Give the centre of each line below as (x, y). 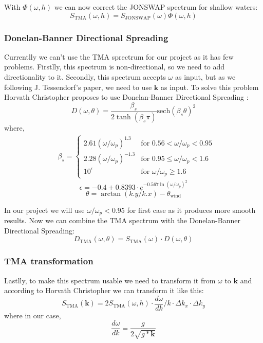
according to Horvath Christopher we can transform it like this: (104, 290)
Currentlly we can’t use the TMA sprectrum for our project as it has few (119, 56)
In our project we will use (44, 210)
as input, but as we (205, 77)
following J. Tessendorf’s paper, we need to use (78, 87)
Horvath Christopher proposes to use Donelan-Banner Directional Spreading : (126, 97)
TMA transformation (49, 261)
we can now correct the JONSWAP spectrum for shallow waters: (156, 7)
